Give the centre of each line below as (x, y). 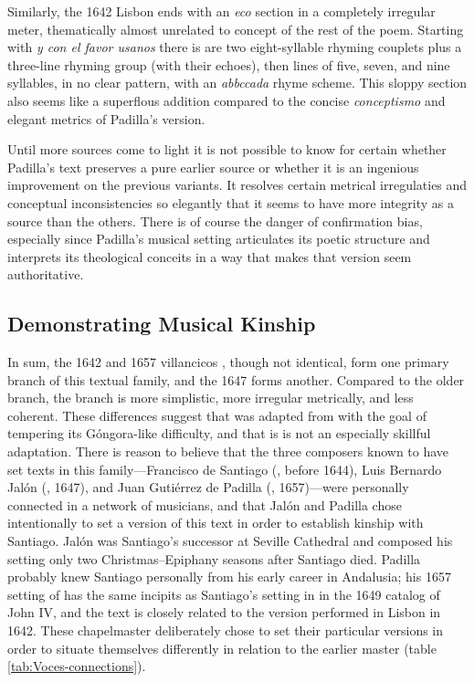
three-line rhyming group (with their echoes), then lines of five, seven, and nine (229, 64)
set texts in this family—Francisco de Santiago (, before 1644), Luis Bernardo (225, 469)
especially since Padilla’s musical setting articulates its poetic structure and (219, 239)
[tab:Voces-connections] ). (77, 666)
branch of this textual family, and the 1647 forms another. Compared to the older (236, 379)
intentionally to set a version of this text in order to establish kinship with (216, 523)
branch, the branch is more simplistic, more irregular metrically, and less (211, 398)
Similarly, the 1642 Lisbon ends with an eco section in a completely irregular (221, 11)
